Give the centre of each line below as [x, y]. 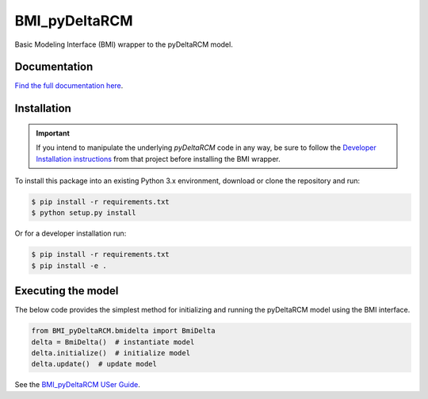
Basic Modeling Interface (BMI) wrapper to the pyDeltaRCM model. [124, 44]
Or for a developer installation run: [71, 233]
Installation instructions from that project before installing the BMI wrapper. [158, 159]
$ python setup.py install [84, 213]
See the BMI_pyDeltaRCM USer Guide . [77, 385]
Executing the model [67, 291]
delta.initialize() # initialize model [111, 353]
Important [53, 133]
